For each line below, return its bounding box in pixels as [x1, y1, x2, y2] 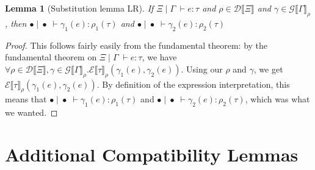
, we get [253, 62, 283, 75]
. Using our [181, 62, 223, 75]
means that [5, 93, 47, 105]
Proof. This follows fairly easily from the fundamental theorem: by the [5, 38, 268, 51]
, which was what [245, 93, 310, 105]
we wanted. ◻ [5, 106, 58, 119]
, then [5, 16, 27, 29]
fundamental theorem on [5, 51, 97, 63]
